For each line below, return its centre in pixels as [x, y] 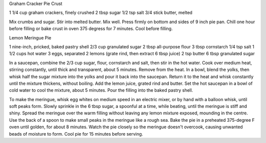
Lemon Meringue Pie [30, 37]
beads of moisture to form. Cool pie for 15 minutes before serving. [76, 134]
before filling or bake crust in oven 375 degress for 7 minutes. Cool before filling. [91, 29]
